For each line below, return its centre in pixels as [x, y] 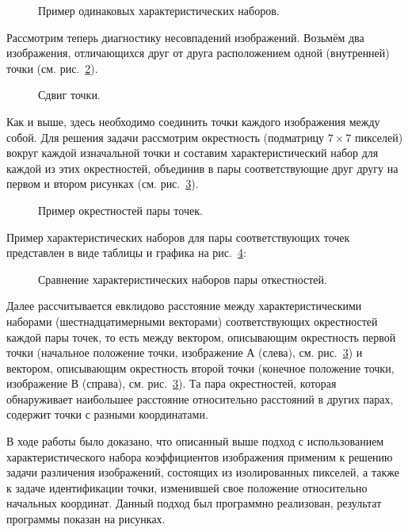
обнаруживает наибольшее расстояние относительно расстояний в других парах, [200, 398]
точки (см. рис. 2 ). [52, 68]
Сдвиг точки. [69, 95]
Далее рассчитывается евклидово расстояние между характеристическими [184, 306]
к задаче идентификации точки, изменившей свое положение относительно [187, 487]
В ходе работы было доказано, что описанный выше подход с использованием [195, 441]
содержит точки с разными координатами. [107, 414]
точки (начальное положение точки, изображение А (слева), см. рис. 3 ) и [185, 352]
